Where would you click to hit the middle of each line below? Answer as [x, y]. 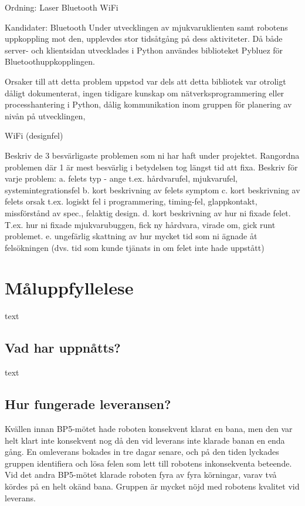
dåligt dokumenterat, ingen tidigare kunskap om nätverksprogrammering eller [145, 93]
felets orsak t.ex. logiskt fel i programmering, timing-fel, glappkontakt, [131, 201]
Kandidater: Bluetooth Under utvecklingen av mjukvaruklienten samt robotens [146, 27]
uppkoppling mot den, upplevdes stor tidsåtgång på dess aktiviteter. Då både [144, 38]
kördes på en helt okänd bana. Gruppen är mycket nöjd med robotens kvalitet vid [152, 486]
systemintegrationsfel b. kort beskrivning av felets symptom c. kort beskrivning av [152, 190]
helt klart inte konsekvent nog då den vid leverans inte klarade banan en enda [145, 440]
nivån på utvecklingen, [45, 115]
